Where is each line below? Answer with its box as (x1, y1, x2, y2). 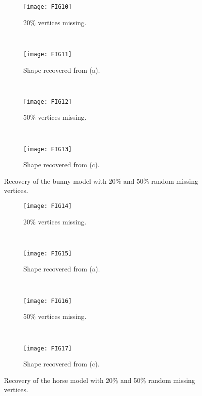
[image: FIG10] (23, 3, 72, 10)
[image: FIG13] (23, 145, 72, 153)
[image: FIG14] (23, 202, 72, 209)
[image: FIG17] (23, 345, 72, 352)
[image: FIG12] (23, 98, 72, 105)
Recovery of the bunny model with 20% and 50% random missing (4, 175, 198, 186)
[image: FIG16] (23, 297, 72, 304)
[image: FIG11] (23, 50, 72, 58)
